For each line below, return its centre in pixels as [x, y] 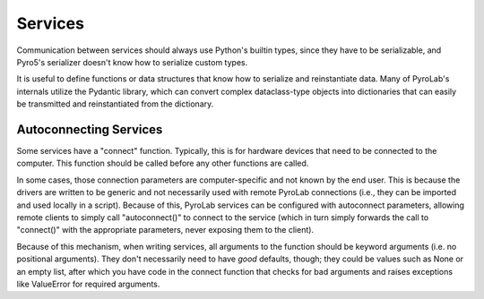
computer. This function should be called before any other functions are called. [163, 163]
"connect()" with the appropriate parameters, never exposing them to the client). [165, 230]
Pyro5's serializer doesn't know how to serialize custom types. [132, 62]
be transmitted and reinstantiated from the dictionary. [115, 104]
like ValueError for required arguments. [88, 284]
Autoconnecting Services [90, 129]
